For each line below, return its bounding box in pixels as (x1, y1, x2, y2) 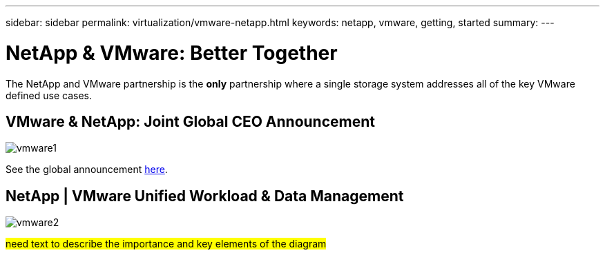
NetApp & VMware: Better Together (6, 41, 338, 65)
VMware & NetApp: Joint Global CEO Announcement (6, 112, 375, 130)
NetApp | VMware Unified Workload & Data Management (6, 187, 404, 205)
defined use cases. (6, 89, 92, 101)
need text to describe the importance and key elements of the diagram (6, 238, 327, 250)
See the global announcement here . (6, 163, 168, 176)
